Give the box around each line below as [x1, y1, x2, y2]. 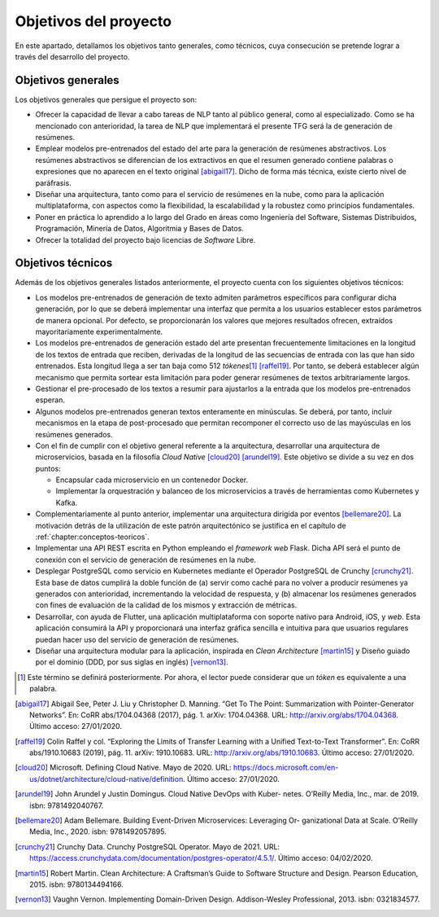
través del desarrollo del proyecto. [15, 51, 130, 61]
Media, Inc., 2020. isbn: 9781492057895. [29, 827, 167, 836]
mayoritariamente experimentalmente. [35, 327, 163, 336]
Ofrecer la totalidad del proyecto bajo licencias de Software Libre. [35, 235, 256, 244]
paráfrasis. [35, 178, 72, 187]
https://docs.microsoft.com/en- [233, 762, 339, 773]
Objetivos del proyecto [15, 12, 172, 30]
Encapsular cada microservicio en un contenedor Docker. [55, 475, 249, 485]
